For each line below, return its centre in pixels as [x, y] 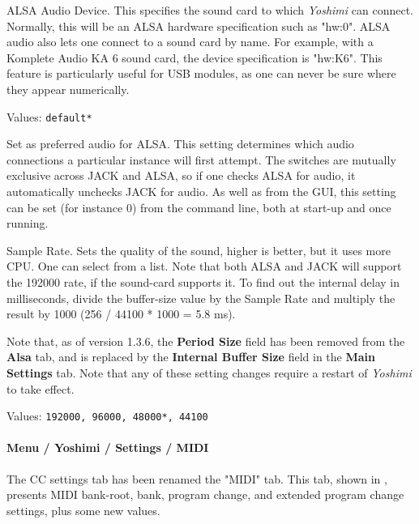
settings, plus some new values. [83, 510]
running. [28, 223]
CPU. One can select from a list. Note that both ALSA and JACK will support [204, 266]
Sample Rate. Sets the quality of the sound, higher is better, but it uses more [199, 250]
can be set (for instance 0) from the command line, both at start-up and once [199, 207]
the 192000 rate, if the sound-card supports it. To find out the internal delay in [203, 281]
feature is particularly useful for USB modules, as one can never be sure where [201, 73]
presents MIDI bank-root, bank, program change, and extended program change [205, 494]
